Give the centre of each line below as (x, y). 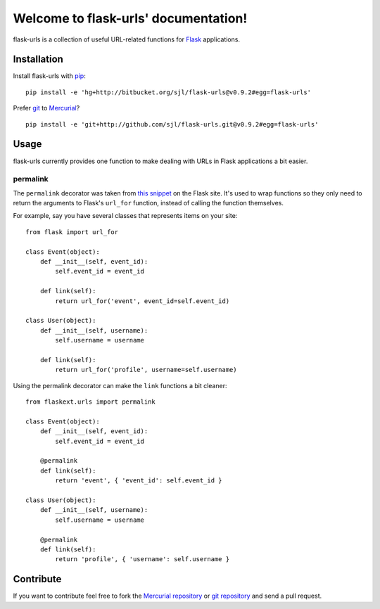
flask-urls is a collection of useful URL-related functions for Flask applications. (127, 39)
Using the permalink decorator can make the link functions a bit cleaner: (120, 385)
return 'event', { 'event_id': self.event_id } (139, 481)
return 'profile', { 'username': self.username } (142, 559)
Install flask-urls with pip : (49, 76)
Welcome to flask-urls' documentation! (130, 18)
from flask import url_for (72, 232)
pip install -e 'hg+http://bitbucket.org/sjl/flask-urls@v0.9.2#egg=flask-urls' (169, 92)
